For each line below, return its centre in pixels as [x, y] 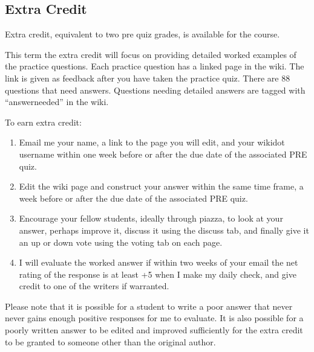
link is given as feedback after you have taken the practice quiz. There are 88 [148, 78]
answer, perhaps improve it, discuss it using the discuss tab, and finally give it [164, 230]
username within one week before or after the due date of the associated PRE [163, 154]
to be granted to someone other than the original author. [110, 341]
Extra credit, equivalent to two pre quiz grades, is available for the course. [142, 34]
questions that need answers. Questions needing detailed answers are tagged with [155, 90]
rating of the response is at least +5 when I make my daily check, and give [158, 274]
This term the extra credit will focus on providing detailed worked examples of [151, 54]
